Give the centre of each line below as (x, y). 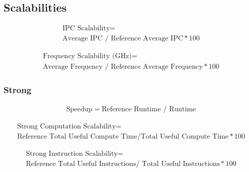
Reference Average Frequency (157, 67)
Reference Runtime (131, 109)
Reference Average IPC (147, 39)
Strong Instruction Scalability (72, 154)
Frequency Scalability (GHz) (87, 56)
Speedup (79, 109)
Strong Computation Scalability (66, 126)
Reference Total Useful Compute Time (77, 136)
